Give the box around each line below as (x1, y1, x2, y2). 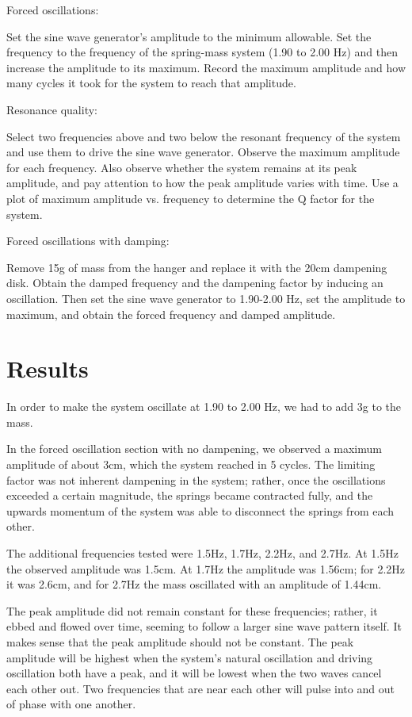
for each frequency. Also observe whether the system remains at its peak (6, 159, 357, 175)
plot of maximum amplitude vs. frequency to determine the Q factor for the (6, 190, 375, 206)
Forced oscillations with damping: (6, 232, 170, 249)
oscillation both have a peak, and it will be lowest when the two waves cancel (6, 665, 382, 681)
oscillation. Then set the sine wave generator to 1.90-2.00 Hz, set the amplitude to (6, 289, 406, 306)
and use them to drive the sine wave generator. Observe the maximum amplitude (6, 144, 400, 160)
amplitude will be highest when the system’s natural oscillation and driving (6, 649, 373, 665)
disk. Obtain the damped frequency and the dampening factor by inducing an (6, 274, 383, 291)
